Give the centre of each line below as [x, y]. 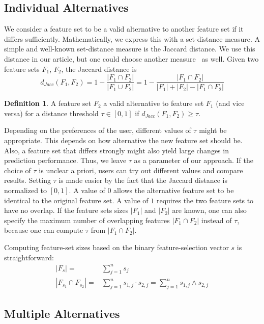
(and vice [230, 103]
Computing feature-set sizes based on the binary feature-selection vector [116, 247]
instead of [216, 220]
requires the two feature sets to [205, 200]
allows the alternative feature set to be [174, 190]
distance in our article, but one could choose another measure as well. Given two [131, 58]
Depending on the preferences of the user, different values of [98, 130]
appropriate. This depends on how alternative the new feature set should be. [123, 140]
